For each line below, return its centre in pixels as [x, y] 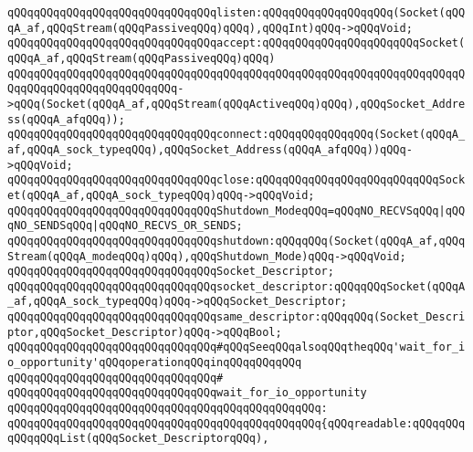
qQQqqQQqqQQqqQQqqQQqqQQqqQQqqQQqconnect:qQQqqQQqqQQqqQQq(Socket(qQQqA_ [236, 135]
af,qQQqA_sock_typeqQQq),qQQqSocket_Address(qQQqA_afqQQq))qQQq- [210, 149]
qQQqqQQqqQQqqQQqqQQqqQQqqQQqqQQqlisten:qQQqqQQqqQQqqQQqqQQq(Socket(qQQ [236, 13]
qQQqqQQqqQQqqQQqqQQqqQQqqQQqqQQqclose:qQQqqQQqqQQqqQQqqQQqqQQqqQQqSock [236, 180]
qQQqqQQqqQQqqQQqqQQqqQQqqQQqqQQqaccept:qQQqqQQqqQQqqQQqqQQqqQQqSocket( [236, 43]
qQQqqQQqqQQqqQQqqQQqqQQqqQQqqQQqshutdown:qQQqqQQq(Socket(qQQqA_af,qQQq [236, 241]
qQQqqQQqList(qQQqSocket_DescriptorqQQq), [138, 439]
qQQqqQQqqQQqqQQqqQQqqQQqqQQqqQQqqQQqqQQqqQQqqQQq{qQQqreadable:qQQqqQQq [236, 423]
